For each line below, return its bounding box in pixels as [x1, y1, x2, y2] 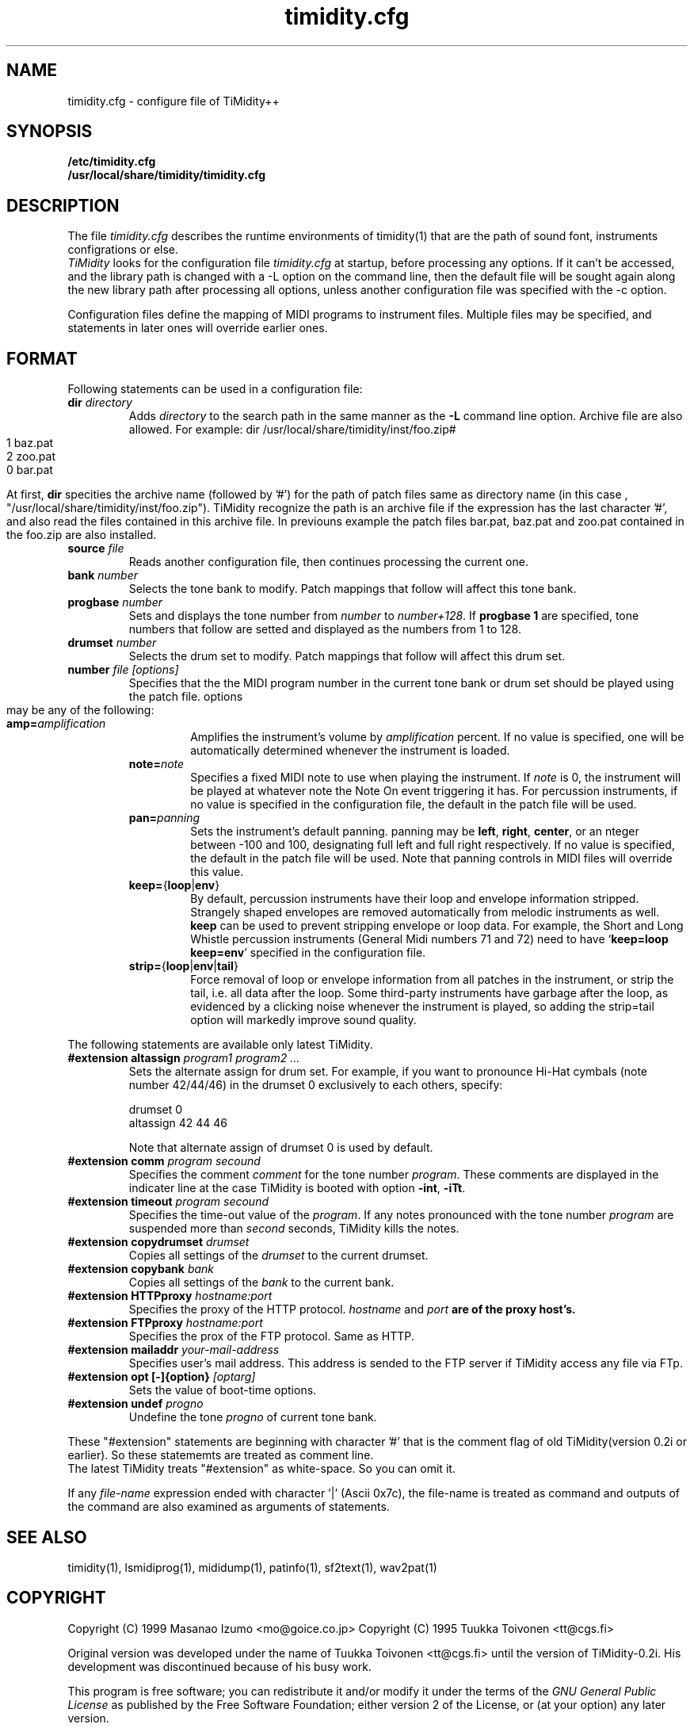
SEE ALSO [6, 1527, 87, 1547]
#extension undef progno [67, 1397, 204, 1411]
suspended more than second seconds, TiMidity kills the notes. [128, 1221, 459, 1236]
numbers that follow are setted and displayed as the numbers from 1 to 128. [128, 622, 521, 637]
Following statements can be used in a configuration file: [67, 382, 363, 396]
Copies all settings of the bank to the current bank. [128, 1275, 395, 1290]
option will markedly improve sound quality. [190, 1013, 417, 1027]
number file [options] [67, 663, 179, 677]
